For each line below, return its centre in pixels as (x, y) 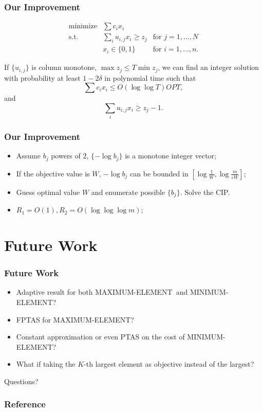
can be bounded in (159, 173)
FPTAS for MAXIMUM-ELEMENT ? (75, 319)
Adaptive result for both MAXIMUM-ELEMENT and (102, 292)
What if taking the (46, 364)
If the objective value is (53, 173)
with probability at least (42, 77)
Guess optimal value (48, 192)
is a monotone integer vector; (171, 156)
